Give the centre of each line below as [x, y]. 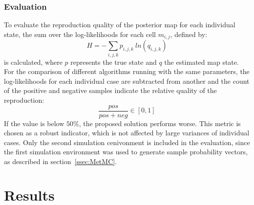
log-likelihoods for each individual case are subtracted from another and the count [127, 81]
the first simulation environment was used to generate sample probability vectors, [126, 152]
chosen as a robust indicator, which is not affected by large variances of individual [127, 133]
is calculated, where [33, 62]
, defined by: [189, 34]
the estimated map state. [201, 62]
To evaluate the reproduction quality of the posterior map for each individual [120, 25]
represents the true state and [114, 62]
